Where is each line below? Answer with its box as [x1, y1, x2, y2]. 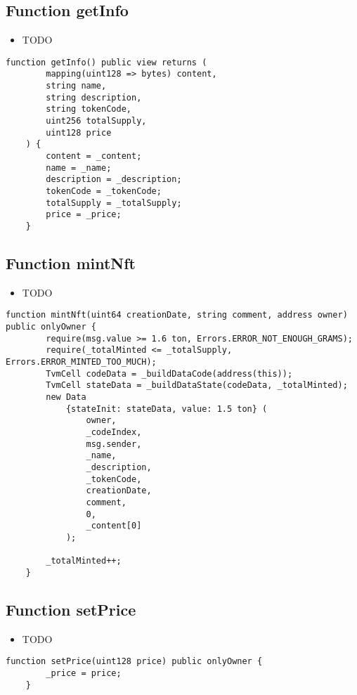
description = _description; [46, 174, 182, 185]
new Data [46, 392, 86, 403]
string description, [46, 92, 142, 103]
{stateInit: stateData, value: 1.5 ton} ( [65, 403, 268, 414]
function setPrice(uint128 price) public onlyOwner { [6, 656, 263, 667]
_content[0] [86, 521, 142, 531]
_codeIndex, [86, 427, 142, 437]
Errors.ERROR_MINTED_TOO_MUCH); [6, 357, 157, 368]
